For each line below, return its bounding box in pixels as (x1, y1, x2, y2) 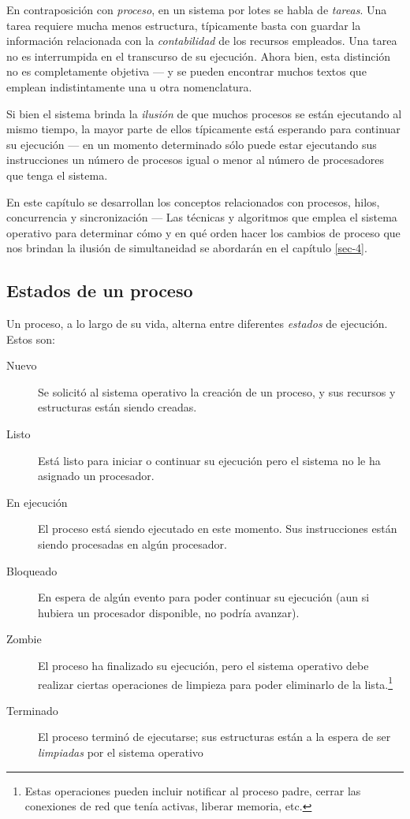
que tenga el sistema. (6, 166, 108, 183)
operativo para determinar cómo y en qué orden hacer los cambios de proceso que (6, 224, 401, 240)
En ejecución (6, 493, 68, 510)
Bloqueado (6, 562, 58, 579)
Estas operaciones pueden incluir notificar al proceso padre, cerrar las (24, 782, 361, 799)
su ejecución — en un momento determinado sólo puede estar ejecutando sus (6, 136, 377, 152)
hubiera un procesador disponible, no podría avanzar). (38, 604, 300, 620)
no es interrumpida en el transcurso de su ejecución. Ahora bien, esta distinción (6, 47, 391, 64)
